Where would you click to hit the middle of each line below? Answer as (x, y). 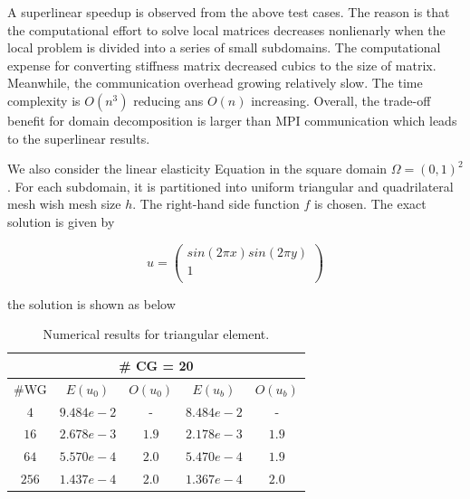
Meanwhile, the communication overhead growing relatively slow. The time (215, 83)
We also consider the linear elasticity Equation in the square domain (197, 169)
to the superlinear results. (79, 138)
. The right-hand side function (216, 204)
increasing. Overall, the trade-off (341, 100)
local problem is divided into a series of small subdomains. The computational (224, 47)
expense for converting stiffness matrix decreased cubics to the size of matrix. (222, 65)
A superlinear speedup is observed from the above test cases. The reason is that (229, 12)
